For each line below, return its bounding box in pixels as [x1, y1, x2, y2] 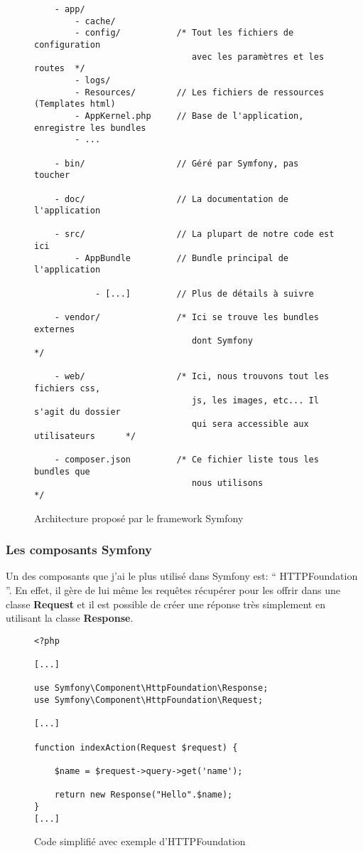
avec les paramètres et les [191, 51, 325, 62]
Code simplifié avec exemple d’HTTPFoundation [34, 834, 246, 849]
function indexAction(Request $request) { [34, 742, 238, 753]
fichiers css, [34, 383, 101, 393]
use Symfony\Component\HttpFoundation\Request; [34, 695, 264, 706]
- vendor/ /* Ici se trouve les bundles [54, 312, 319, 323]
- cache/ [75, 16, 116, 26]
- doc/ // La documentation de [54, 194, 288, 204]
